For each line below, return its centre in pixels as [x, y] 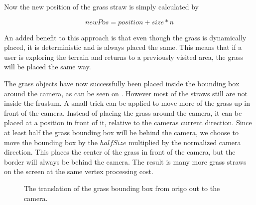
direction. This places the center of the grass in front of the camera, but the [120, 152]
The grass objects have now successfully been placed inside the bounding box [122, 83]
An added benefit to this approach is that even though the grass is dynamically [125, 37]
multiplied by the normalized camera [185, 142]
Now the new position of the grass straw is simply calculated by [101, 6]
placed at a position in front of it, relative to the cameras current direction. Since [128, 122]
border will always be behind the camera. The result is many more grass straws [125, 161]
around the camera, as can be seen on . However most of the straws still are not [126, 93]
